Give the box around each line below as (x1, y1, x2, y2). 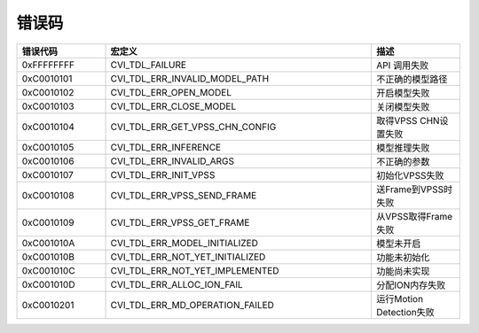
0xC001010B (21, 251, 75, 263)
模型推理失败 (375, 142, 430, 154)
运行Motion (375, 292, 424, 305)
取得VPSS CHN (375, 114, 440, 127)
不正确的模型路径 (375, 73, 448, 85)
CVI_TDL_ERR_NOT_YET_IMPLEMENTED (110, 264, 279, 276)
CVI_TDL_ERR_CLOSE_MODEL (110, 100, 237, 112)
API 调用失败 (375, 58, 429, 71)
